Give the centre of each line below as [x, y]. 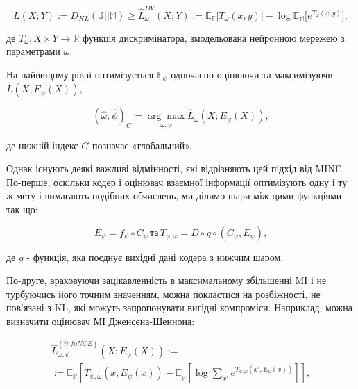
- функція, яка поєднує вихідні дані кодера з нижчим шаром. [155, 257]
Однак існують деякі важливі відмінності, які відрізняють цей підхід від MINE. [176, 168]
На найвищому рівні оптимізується [80, 74]
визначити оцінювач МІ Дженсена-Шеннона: [101, 321]
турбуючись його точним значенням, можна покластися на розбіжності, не [163, 293]
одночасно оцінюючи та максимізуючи [252, 74]
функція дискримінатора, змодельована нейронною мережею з [213, 37]
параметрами [33, 51]
